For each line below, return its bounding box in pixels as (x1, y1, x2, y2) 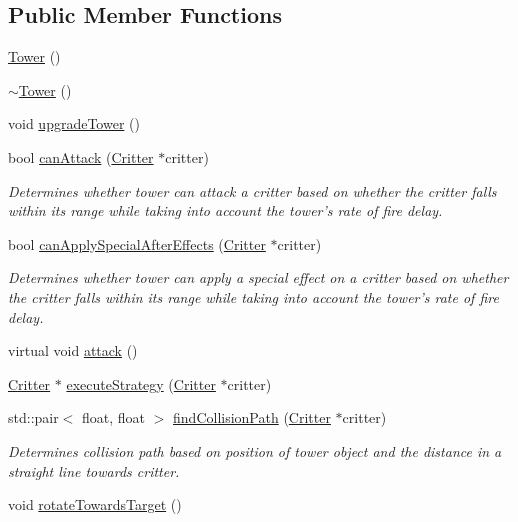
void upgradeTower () (8, 113, 140, 134)
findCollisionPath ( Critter (173, 407, 331, 428)
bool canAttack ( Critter (8, 146, 154, 167)
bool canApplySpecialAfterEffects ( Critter (8, 233, 266, 254)
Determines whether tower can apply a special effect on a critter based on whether (8, 267, 509, 288)
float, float (82, 407, 146, 428)
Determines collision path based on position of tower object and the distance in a (8, 440, 502, 461)
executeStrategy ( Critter (66, 373, 216, 394)
